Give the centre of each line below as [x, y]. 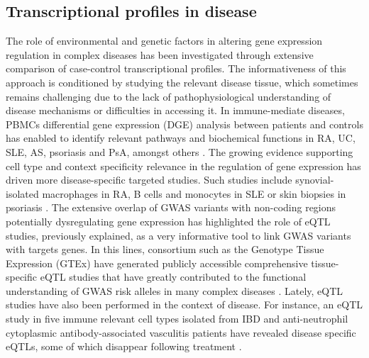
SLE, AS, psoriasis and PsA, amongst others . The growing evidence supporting [180, 151]
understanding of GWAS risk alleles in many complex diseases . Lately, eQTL [175, 290]
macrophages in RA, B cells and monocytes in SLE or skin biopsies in [194, 193]
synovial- [315, 180]
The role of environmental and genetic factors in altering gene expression [164, 41]
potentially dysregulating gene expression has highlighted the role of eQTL [168, 221]
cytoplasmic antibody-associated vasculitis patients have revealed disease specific [181, 332]
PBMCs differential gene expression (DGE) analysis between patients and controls [184, 124]
